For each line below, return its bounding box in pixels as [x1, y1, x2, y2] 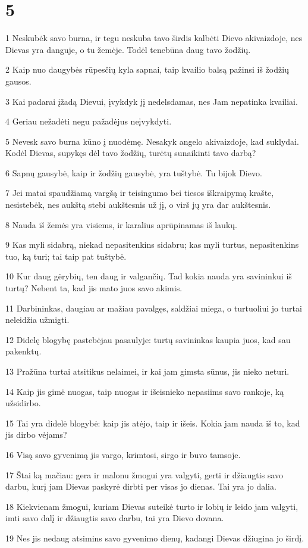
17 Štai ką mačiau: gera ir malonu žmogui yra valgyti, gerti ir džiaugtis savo [5, 468, 284, 481]
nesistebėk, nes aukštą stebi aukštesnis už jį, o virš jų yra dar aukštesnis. [5, 198, 271, 211]
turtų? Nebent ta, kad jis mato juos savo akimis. [5, 282, 183, 294]
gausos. [5, 74, 32, 87]
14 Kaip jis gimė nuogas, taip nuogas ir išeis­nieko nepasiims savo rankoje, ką [5, 385, 284, 397]
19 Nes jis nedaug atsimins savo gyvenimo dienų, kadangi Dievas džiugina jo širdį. [5, 531, 304, 544]
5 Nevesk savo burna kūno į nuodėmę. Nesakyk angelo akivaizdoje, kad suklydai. [5, 135, 299, 147]
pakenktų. [5, 345, 42, 357]
